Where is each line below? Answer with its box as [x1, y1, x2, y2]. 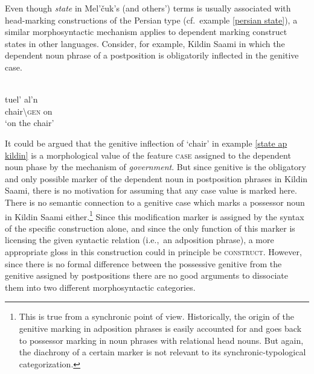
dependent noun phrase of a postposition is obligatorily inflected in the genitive [5, 49, 299, 62]
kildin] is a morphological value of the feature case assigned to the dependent [5, 148, 291, 161]
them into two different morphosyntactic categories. [5, 280, 196, 293]
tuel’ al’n [5, 93, 38, 106]
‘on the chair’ [5, 116, 54, 129]
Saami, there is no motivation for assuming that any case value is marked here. [5, 184, 297, 197]
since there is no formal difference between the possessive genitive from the [5, 257, 282, 270]
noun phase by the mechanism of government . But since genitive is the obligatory [5, 160, 306, 173]
